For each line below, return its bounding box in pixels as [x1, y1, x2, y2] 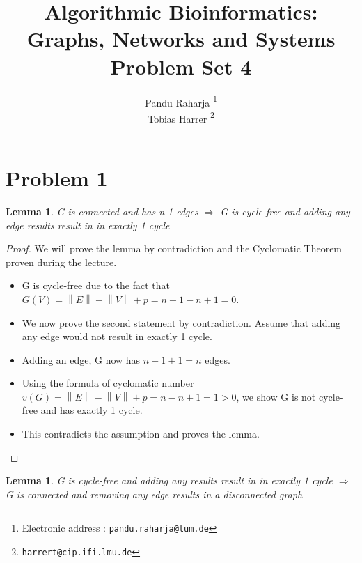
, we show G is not [236, 389, 316, 403]
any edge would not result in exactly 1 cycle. [22, 329, 212, 344]
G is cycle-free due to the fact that [22, 278, 170, 293]
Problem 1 [6, 164, 108, 192]
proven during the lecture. [6, 254, 117, 269]
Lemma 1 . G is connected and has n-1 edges [6, 203, 198, 218]
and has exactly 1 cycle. [40, 403, 143, 417]
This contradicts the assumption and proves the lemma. [22, 426, 260, 441]
